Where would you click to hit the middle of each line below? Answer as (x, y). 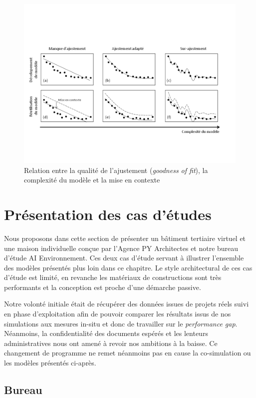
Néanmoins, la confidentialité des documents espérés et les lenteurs (106, 333)
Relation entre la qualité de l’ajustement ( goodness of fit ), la (116, 170)
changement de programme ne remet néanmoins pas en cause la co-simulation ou (128, 353)
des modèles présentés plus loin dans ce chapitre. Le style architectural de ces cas (128, 267)
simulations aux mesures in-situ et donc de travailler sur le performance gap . (121, 323)
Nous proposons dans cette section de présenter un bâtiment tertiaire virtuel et (125, 238)
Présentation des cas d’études (108, 214)
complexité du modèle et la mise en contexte (92, 180)
